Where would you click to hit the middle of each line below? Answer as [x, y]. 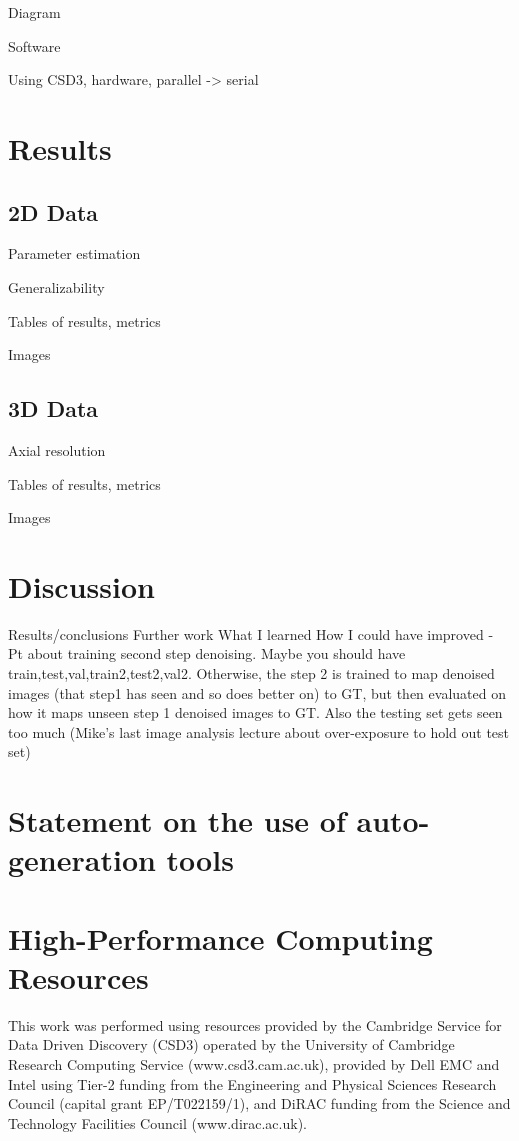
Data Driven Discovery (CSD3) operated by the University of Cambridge [231, 1044]
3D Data [53, 408]
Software [34, 45]
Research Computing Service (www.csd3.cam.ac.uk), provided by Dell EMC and [254, 1064]
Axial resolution [57, 449]
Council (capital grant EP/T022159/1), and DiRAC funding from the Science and [259, 1103]
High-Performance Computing [220, 937]
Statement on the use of [177, 820]
